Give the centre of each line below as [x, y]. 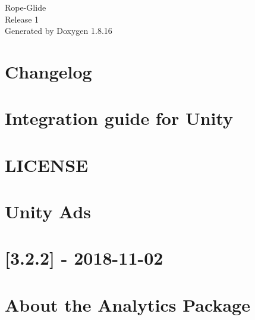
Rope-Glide [26, 7]
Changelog [48, 71]
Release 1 [22, 19]
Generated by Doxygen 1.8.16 [59, 31]
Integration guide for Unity [119, 118]
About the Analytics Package [127, 304]
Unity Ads [48, 211]
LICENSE [47, 164]
